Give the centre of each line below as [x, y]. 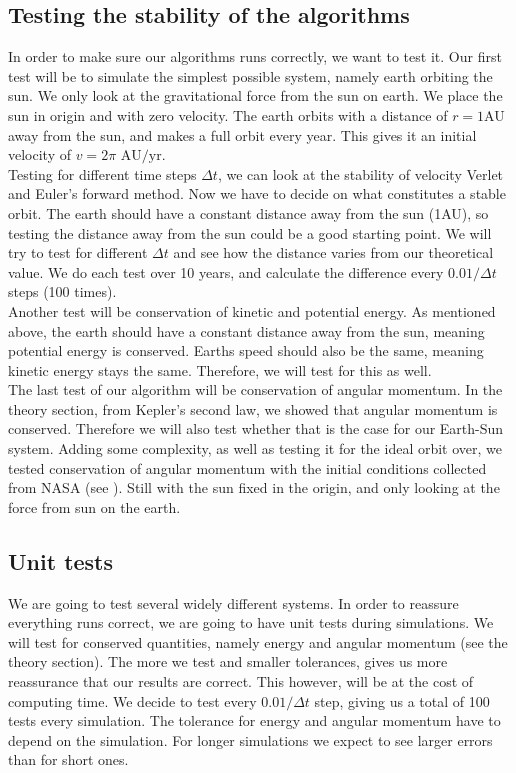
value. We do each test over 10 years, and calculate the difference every [226, 271]
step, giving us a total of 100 [402, 700]
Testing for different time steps [102, 173]
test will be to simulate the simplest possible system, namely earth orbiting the [250, 75]
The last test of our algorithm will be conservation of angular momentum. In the [255, 389]
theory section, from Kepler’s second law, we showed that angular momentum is [253, 408]
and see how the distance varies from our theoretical [333, 252]
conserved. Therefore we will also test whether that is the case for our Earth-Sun [256, 428]
